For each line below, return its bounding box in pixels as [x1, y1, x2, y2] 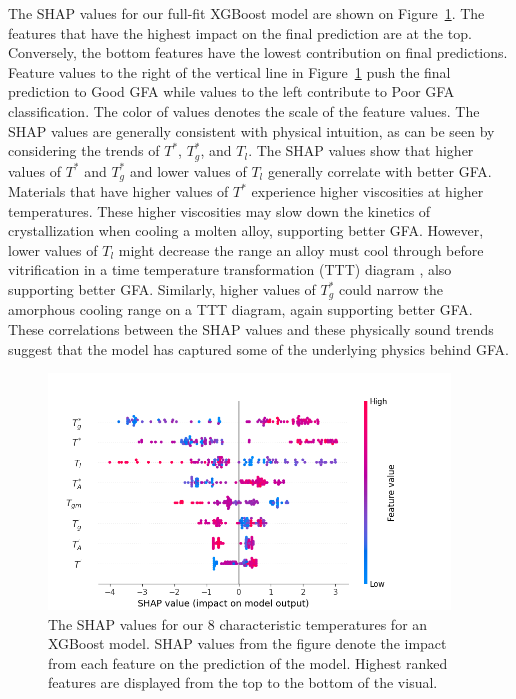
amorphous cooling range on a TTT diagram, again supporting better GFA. [8, 299, 473, 320]
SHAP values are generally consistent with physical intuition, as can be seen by [8, 120, 495, 141]
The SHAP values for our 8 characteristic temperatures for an [48, 613, 428, 634]
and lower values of [129, 160, 247, 181]
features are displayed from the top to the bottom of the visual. [48, 672, 438, 693]
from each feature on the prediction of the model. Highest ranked [48, 652, 448, 673]
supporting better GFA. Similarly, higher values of [8, 279, 316, 300]
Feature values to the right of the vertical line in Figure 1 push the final [8, 61, 451, 82]
